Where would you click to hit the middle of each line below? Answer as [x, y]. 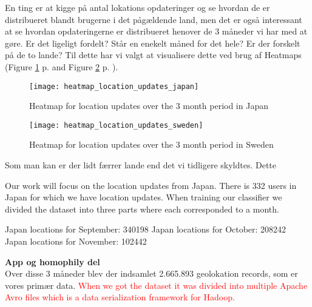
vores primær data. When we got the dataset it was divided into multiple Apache [156, 285]
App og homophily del [53, 261]
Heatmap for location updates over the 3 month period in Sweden [151, 144]
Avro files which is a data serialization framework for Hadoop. [120, 297]
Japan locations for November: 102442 [76, 241]
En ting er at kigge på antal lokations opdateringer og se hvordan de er [137, 7]
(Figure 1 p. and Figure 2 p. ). [62, 66]
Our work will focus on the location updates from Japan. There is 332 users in [151, 185]
